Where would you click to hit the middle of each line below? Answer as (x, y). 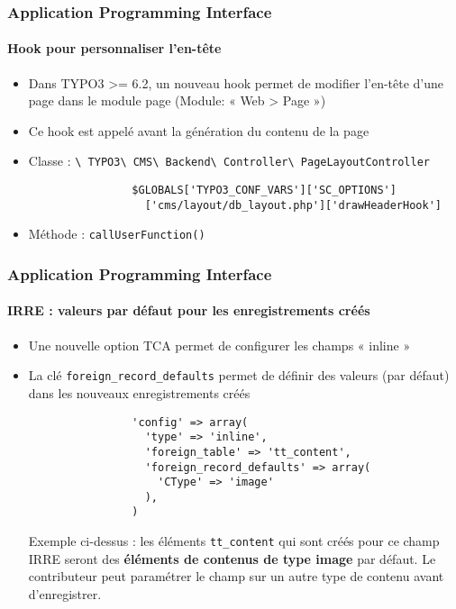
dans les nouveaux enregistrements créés (139, 392)
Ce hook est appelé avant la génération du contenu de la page (199, 130)
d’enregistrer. (65, 593)
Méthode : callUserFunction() (117, 234)
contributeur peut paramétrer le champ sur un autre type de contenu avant (236, 576)
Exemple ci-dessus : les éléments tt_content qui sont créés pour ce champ (234, 541)
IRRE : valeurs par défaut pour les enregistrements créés (189, 310)
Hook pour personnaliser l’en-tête (114, 48)
